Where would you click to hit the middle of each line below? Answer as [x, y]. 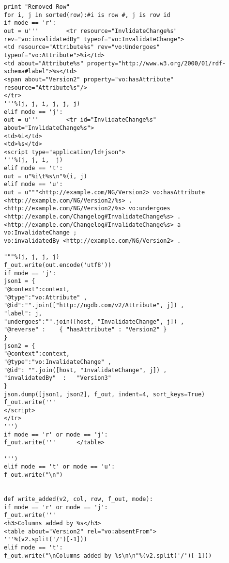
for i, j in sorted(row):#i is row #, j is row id [87, 15]
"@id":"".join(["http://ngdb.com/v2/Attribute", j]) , [94, 305]
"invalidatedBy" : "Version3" [58, 378]
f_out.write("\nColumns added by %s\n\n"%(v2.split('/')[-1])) [108, 555]
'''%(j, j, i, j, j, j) [42, 103]
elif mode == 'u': [33, 184]
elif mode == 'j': [33, 112]
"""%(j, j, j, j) [32, 257]
